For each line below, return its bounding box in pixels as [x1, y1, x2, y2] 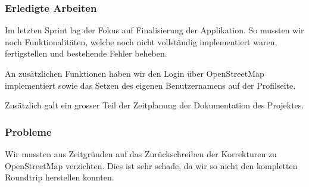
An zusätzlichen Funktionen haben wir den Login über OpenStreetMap [5, 67, 264, 79]
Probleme [5, 124, 52, 139]
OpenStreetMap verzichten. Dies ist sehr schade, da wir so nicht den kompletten [5, 159, 298, 172]
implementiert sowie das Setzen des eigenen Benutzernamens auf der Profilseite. [5, 79, 296, 91]
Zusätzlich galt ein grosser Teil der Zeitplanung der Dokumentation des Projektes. [5, 99, 304, 111]
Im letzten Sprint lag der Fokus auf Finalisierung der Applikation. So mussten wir [5, 24, 304, 36]
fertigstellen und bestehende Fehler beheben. [5, 47, 167, 60]
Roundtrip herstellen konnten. [5, 171, 114, 183]
